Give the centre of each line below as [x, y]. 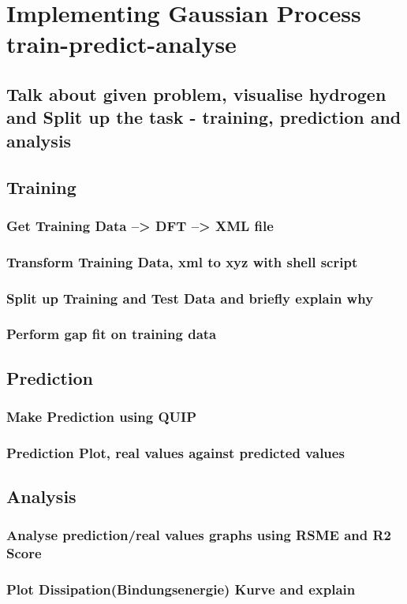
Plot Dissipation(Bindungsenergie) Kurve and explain [181, 589]
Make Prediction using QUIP [102, 416]
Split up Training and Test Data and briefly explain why [190, 298]
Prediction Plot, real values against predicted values [175, 452]
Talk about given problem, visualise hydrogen [196, 93]
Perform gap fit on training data [112, 334]
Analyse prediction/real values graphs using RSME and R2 [199, 535]
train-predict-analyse [121, 44]
